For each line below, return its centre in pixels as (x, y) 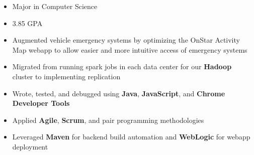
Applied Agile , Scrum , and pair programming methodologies (108, 120)
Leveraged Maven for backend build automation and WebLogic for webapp (131, 137)
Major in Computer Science (55, 6)
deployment (30, 146)
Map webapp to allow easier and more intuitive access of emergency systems (130, 49)
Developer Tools (41, 103)
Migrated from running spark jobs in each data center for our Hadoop (122, 66)
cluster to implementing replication (66, 76)
